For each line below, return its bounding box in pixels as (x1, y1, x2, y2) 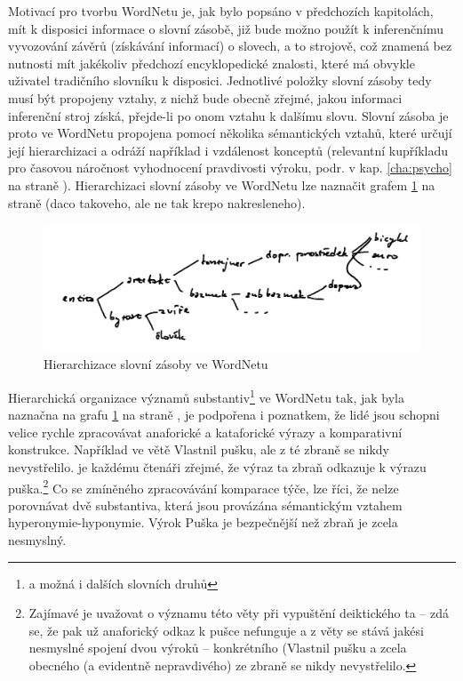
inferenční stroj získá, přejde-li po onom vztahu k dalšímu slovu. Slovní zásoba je (8, 106, 449, 124)
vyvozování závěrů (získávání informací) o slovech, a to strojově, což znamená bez (8, 36, 452, 55)
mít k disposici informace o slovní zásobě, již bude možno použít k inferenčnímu (8, 19, 443, 37)
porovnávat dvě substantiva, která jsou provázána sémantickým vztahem (8, 495, 403, 514)
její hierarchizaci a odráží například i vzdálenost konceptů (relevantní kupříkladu (8, 140, 449, 159)
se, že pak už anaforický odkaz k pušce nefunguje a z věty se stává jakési (28, 621, 424, 639)
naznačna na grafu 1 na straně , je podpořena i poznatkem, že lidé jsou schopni (8, 405, 440, 424)
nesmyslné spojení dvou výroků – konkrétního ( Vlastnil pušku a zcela (28, 638, 407, 657)
